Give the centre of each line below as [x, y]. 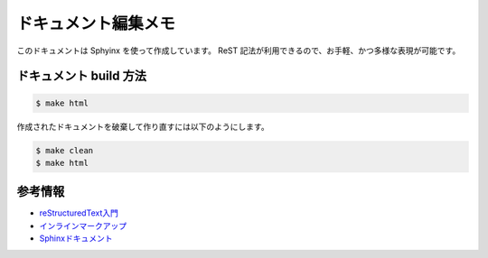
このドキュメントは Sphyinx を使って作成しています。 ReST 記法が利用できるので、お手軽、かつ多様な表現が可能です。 [239, 51]
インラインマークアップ [83, 226]
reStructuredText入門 [79, 213]
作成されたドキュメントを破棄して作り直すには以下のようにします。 [143, 126]
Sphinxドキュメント [76, 238]
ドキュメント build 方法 [81, 76]
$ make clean [65, 150]
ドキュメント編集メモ [96, 23]
